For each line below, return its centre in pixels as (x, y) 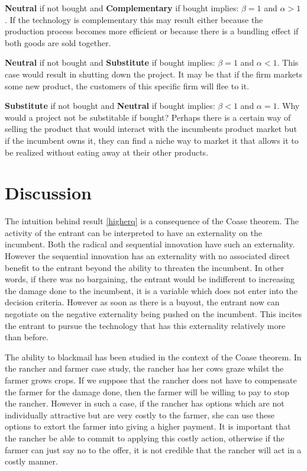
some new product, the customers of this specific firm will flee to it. (127, 86)
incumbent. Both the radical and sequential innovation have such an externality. (150, 244)
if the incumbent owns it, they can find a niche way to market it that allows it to (152, 140)
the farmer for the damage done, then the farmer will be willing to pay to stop (147, 391)
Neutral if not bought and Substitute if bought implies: (110, 62)
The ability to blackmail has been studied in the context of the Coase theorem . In (153, 357)
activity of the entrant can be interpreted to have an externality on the (133, 232)
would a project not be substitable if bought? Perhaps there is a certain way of (148, 117)
